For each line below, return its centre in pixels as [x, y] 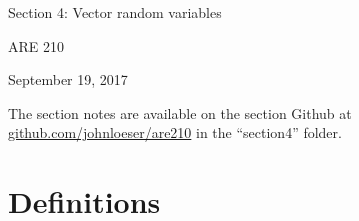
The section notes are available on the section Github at [180, 112]
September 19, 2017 [68, 79]
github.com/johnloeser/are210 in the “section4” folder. [175, 132]
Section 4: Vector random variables [115, 12]
